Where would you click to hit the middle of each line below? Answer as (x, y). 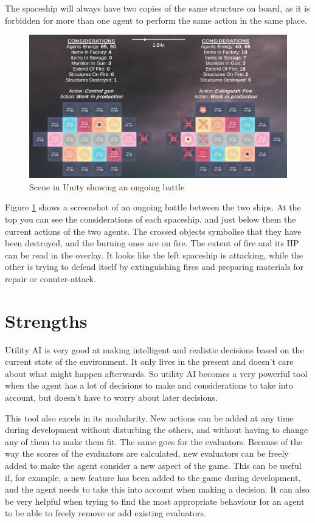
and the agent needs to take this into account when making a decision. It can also (157, 489)
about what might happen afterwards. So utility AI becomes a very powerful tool (156, 373)
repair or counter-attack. (50, 278)
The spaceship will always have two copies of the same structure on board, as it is (157, 8)
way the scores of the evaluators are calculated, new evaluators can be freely (147, 453)
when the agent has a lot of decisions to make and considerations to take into (149, 385)
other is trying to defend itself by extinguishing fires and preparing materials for (154, 267)
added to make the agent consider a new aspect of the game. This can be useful (153, 466)
